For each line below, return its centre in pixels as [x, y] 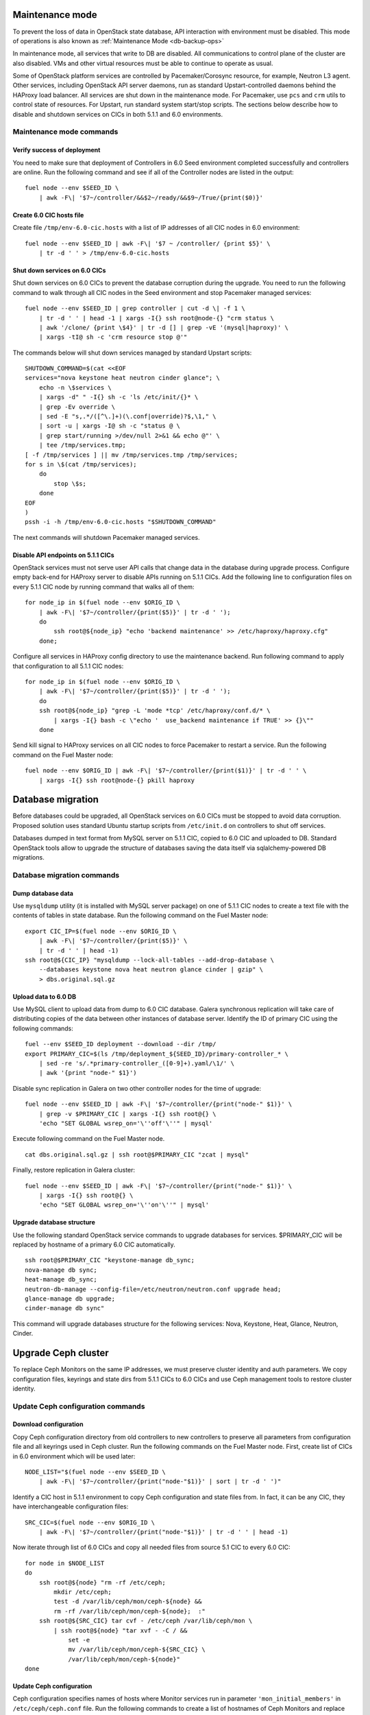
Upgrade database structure [54, 1222]
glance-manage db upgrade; [70, 1299]
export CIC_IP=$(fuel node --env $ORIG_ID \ [101, 931]
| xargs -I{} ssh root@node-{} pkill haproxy [117, 780]
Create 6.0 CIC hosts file [48, 215]
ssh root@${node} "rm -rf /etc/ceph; [102, 1582]
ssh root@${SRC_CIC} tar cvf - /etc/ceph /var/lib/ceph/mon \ [146, 1621]
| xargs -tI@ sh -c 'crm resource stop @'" [113, 337]
